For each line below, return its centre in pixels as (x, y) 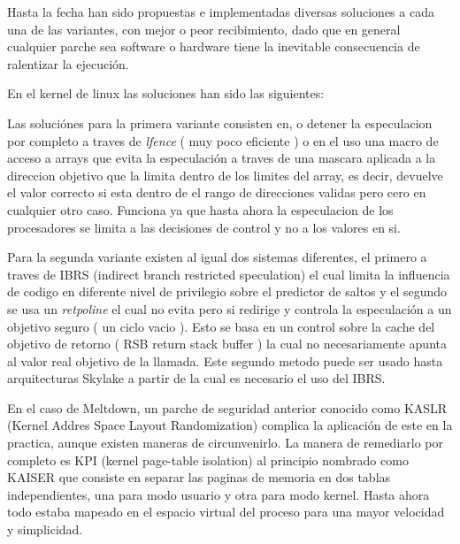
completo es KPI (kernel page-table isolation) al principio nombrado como (208, 460)
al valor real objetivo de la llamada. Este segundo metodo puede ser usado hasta (225, 360)
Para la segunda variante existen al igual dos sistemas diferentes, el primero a (217, 257)
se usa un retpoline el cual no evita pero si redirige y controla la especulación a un (230, 308)
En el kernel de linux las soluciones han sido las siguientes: (166, 93)
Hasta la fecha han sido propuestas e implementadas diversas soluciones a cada (221, 11)
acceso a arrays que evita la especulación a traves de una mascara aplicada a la (222, 158)
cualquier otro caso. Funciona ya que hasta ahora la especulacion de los (200, 209)
